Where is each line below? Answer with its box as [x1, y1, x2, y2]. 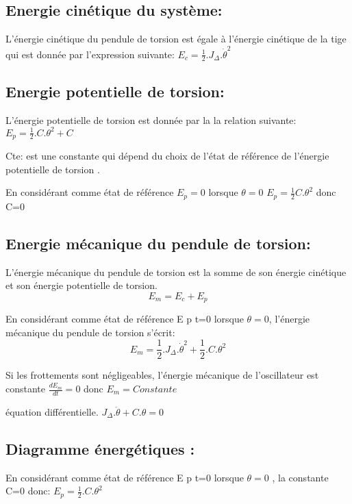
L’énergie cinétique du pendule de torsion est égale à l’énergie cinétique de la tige [5, 32, 347, 46]
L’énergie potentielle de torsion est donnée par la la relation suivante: [5, 112, 297, 127]
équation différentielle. [5, 404, 99, 418]
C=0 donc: [5, 483, 51, 498]
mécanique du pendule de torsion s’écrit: [5, 325, 175, 339]
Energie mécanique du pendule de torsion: [5, 232, 311, 253]
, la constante [272, 470, 329, 484]
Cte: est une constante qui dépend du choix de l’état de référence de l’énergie [5, 149, 329, 163]
